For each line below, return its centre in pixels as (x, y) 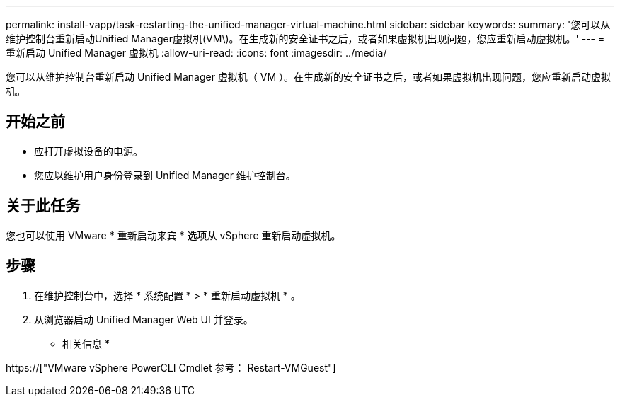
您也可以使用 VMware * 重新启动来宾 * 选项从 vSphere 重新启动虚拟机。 (173, 235)
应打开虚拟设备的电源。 (88, 151)
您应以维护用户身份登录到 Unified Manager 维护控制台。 (165, 175)
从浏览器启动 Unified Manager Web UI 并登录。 (144, 319)
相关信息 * (86, 343)
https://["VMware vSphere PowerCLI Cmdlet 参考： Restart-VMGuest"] (171, 367)
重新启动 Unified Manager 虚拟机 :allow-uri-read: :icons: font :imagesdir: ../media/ (196, 53)
